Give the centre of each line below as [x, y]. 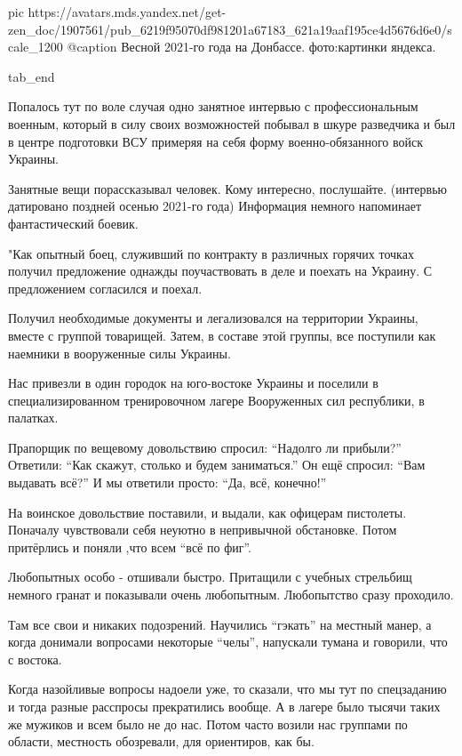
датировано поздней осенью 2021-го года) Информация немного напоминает [215, 206]
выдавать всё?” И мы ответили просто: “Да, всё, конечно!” [167, 483]
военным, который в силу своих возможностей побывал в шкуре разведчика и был [232, 123]
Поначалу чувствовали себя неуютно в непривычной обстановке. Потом [203, 530]
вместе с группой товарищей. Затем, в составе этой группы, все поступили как [222, 335]
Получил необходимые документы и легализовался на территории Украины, [213, 318]
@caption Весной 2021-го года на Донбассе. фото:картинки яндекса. [251, 47]
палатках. [33, 418]
